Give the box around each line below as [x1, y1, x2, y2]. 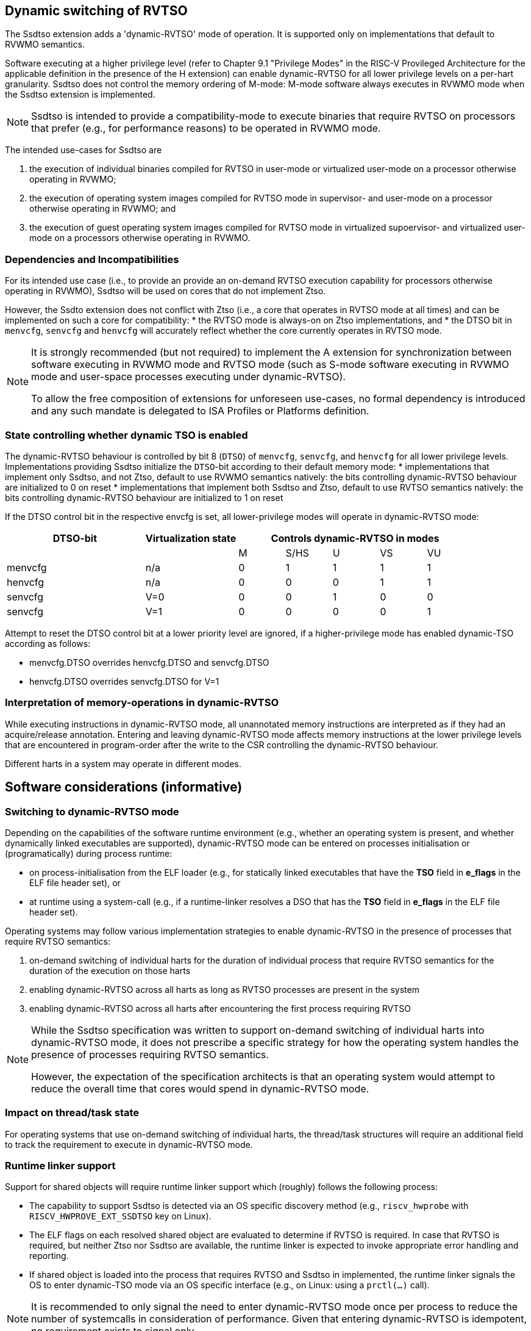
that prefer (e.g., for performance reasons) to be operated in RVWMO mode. [31, 122, 381, 135]
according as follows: [5, 638, 91, 649]
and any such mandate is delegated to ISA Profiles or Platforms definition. [31, 405, 369, 417]
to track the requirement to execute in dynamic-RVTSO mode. [5, 1139, 253, 1150]
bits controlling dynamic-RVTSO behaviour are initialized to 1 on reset [5, 492, 283, 503]
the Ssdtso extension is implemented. [5, 89, 155, 100]
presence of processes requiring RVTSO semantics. [31, 1048, 269, 1061]
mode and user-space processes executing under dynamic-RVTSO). [31, 370, 346, 383]
